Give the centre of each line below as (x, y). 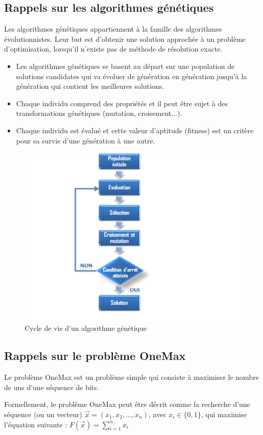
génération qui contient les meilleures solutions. (90, 86)
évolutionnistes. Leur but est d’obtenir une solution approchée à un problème (125, 39)
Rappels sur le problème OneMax (95, 356)
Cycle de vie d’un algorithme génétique (86, 328)
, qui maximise (224, 414)
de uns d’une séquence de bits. (52, 387)
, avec (158, 414)
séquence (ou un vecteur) (43, 414)
